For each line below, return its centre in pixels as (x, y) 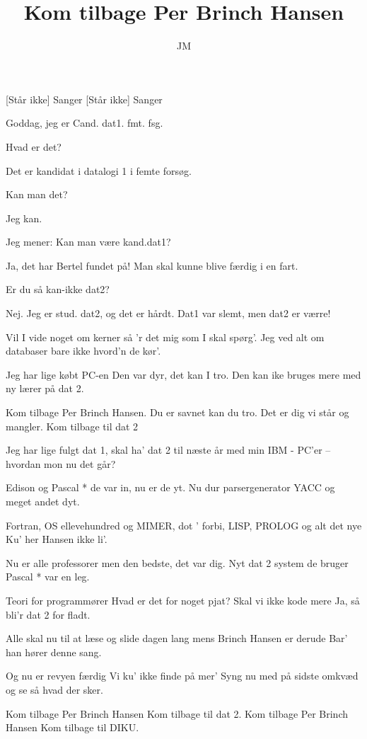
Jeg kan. (24, 218)
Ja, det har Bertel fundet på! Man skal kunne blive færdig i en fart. (152, 265)
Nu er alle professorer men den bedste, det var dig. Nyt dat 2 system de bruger (177, 562)
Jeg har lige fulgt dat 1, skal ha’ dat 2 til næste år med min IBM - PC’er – (168, 450)
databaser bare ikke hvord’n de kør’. (83, 351)
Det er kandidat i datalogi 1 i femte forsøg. (99, 170)
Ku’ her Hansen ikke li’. (57, 539)
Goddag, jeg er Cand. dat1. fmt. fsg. (85, 123)
